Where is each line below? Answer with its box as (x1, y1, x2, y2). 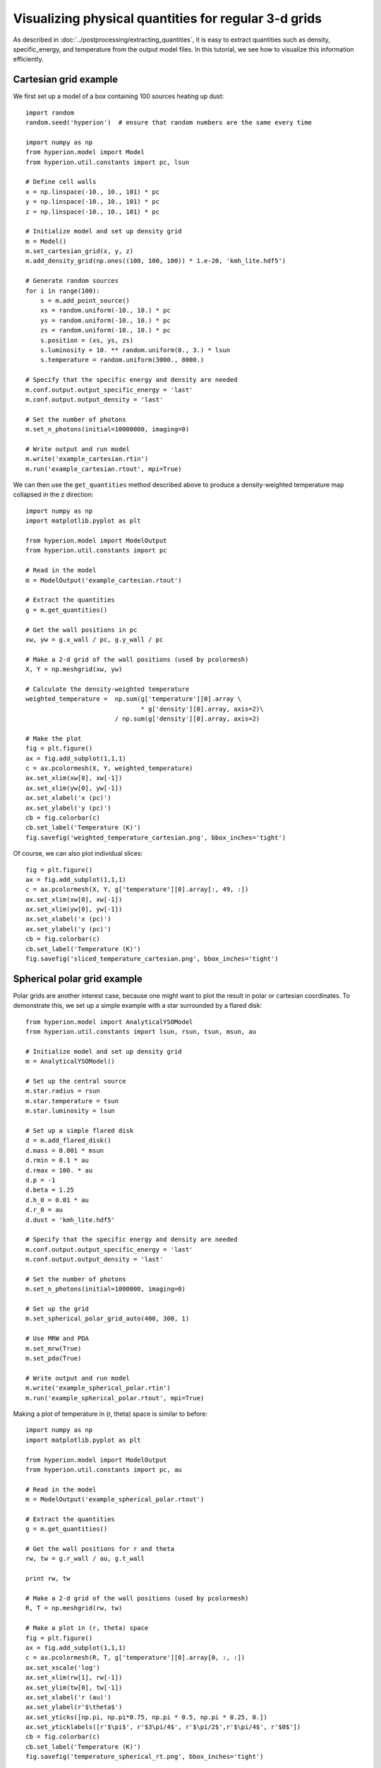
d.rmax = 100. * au (25, 1166, 93, 1174)
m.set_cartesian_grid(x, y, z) (25, 248, 134, 255)
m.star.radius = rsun (25, 1087, 100, 1095)
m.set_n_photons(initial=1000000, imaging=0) (25, 1285, 186, 1293)
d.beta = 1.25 (25, 1186, 74, 1194)
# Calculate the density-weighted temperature (25, 685, 190, 693)
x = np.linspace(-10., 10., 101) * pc (25, 187, 160, 196)
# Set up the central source (25, 1077, 126, 1086)
